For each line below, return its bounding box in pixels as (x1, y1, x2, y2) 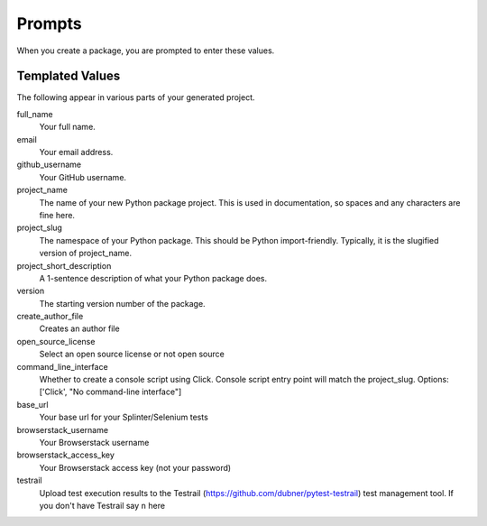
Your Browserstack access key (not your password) (39, 462, 232, 473)
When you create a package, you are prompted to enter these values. (16, 45, 275, 56)
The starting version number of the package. (39, 298, 207, 309)
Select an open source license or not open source (39, 348, 225, 360)
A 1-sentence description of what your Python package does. (39, 272, 268, 283)
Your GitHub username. (39, 171, 126, 182)
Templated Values (16, 69, 121, 84)
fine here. (39, 209, 76, 220)
